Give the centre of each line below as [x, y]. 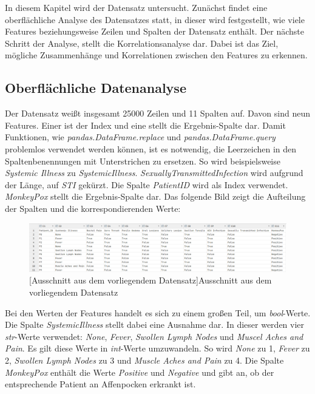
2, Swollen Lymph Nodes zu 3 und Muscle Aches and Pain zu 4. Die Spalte [144, 360]
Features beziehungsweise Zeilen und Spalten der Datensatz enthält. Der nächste [155, 31]
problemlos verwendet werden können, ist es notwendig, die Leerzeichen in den [151, 148]
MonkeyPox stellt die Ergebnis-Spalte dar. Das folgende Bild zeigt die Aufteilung [155, 196]
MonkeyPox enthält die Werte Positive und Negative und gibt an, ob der [140, 372]
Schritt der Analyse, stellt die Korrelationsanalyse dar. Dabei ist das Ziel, [142, 43]
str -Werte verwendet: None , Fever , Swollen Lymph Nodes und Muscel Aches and [154, 336]
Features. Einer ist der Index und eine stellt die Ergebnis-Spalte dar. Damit [145, 125]
